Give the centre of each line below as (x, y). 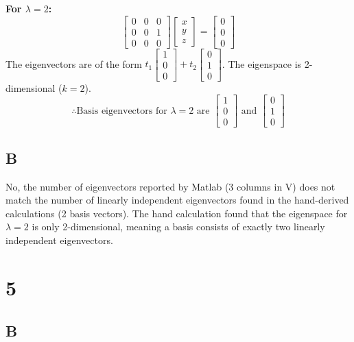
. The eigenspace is (262, 63)
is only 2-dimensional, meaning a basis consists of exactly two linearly (178, 227)
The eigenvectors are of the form (74, 63)
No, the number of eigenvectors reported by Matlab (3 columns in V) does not (170, 186)
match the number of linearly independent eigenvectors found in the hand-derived (177, 200)
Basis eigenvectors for (122, 111)
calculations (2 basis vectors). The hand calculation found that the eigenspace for (177, 213)
